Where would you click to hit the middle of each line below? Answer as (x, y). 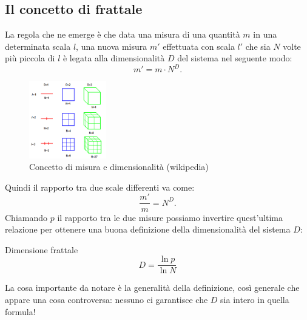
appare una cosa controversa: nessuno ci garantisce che (106, 299)
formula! (20, 311)
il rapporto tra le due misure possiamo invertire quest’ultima (170, 217)
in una (265, 34)
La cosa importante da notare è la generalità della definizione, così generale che (152, 288)
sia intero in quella (255, 299)
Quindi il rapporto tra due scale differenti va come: (100, 187)
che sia (258, 46)
